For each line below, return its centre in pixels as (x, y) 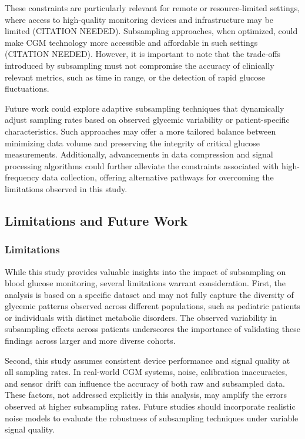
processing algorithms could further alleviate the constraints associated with (142, 165)
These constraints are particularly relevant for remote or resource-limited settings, (152, 8)
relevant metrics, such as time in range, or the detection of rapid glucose (135, 77)
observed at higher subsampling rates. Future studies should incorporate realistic (150, 406)
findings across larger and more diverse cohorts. (90, 341)
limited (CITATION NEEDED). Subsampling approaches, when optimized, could (151, 31)
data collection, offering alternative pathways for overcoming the (158, 177)
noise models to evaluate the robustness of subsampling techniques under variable (152, 418)
